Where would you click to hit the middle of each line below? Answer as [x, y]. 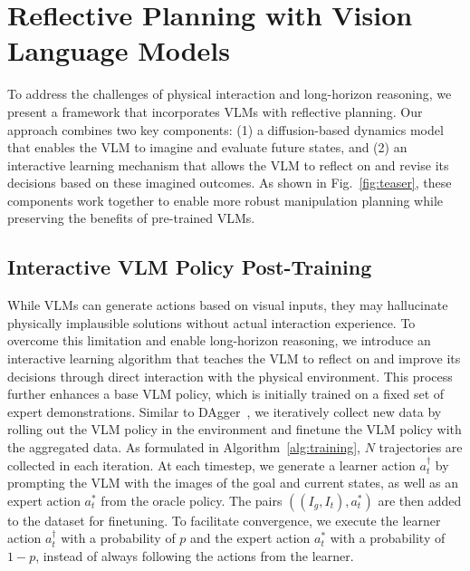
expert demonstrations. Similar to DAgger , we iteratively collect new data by [225, 411]
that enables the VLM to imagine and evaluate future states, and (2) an [207, 147]
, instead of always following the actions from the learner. [195, 555]
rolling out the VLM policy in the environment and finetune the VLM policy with [235, 429]
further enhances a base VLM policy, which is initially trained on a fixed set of [226, 394]
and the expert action [250, 538]
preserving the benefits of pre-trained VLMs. [131, 218]
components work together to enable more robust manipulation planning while [225, 200]
